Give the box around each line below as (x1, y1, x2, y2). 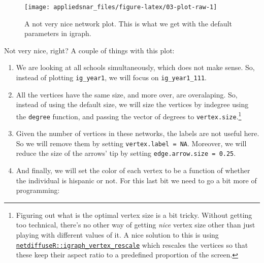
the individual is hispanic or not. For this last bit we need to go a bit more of (16, 175, 257, 185)
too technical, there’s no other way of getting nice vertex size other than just (16, 219, 255, 230)
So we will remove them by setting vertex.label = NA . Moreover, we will (16, 138, 247, 148)
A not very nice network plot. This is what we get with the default (24, 18, 232, 28)
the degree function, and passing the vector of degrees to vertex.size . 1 (16, 109, 242, 121)
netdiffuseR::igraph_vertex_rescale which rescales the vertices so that (16, 239, 248, 250)
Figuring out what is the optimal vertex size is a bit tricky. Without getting (16, 209, 252, 220)
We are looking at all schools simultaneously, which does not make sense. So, (16, 62, 255, 73)
